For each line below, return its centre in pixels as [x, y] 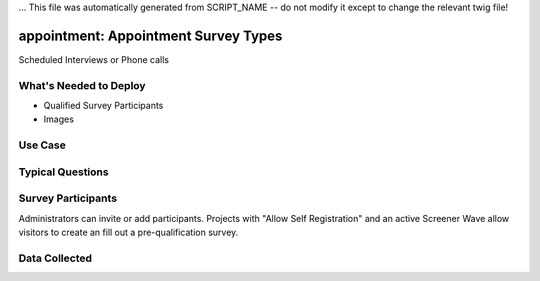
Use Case [42, 145]
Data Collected [55, 258]
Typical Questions [63, 172]
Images [59, 119]
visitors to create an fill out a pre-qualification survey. [128, 232]
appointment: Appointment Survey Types [150, 35]
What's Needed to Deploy [82, 85]
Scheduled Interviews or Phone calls [94, 59]
